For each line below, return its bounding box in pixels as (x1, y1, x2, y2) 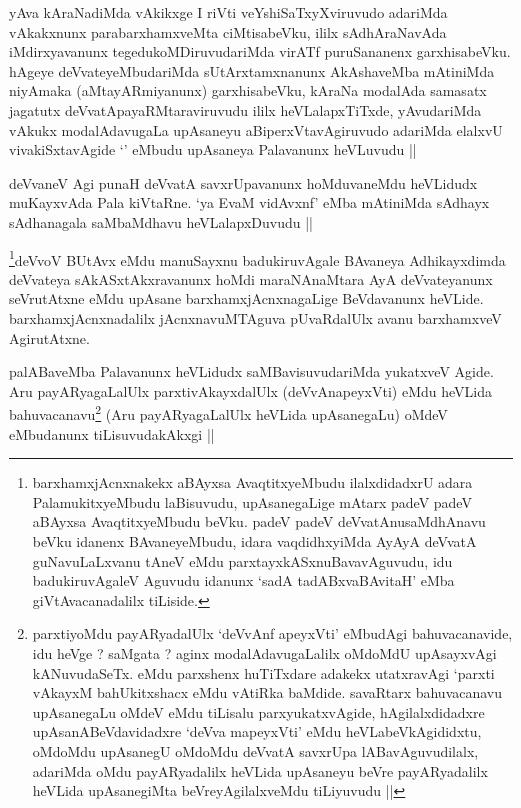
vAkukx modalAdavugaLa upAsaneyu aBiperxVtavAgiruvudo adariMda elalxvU (9, 119, 503, 140)
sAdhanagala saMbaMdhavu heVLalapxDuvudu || (9, 211, 313, 232)
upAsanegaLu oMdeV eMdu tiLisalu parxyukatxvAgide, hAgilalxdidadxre (32, 701, 485, 722)
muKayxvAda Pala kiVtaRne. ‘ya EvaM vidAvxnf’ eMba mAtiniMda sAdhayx (9, 192, 490, 213)
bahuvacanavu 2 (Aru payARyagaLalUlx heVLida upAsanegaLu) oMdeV (9, 401, 448, 424)
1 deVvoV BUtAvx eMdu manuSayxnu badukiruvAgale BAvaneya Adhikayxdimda (9, 246, 506, 270)
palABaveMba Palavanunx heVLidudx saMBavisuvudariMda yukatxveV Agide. (9, 361, 494, 382)
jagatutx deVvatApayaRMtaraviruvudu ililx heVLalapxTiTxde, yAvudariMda (9, 99, 482, 120)
